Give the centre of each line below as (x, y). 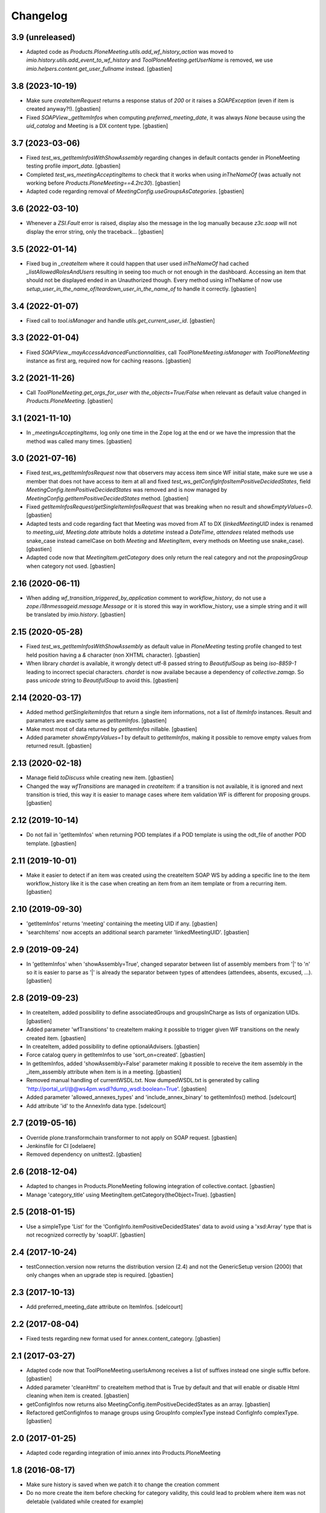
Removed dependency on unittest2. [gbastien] (84, 1154)
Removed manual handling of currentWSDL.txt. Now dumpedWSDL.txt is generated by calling (143, 1080)
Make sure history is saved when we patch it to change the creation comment (123, 1485)
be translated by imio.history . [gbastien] (76, 615)
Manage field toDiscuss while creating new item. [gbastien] (100, 778)
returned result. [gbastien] (59, 746)
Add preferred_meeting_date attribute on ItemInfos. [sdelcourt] (105, 1307)
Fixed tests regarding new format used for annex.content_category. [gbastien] (123, 1339)
